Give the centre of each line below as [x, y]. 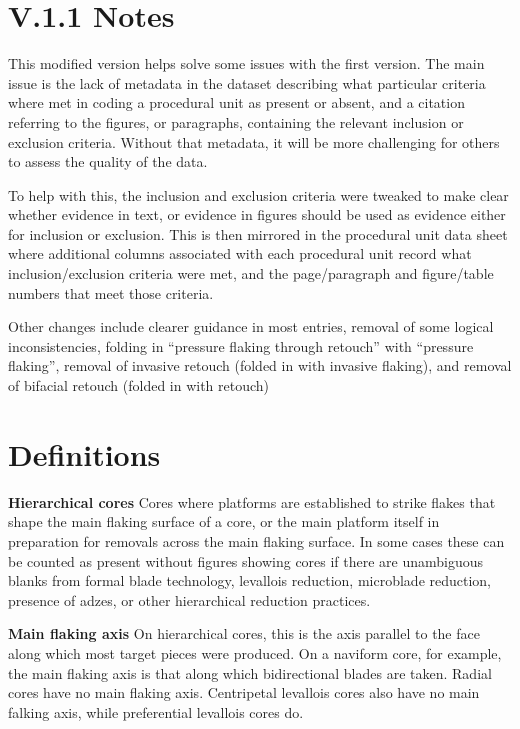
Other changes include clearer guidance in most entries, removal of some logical [251, 326]
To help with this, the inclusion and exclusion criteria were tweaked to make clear [258, 194]
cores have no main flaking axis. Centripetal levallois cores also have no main [244, 692]
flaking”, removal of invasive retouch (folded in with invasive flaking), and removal [260, 365]
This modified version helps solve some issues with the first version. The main [246, 63]
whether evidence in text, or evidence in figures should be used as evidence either [257, 214]
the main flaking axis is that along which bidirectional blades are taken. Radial [250, 672]
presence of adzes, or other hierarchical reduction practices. [189, 599]
